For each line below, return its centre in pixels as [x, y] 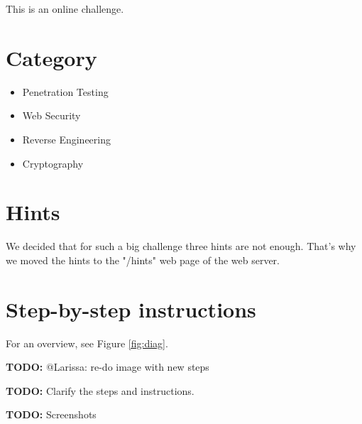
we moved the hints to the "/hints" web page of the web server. [143, 260]
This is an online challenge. [65, 9]
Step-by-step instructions [131, 309]
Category [51, 57]
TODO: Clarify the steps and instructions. [100, 390]
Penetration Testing [65, 91]
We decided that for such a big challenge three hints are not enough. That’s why [181, 246]
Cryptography [53, 163]
